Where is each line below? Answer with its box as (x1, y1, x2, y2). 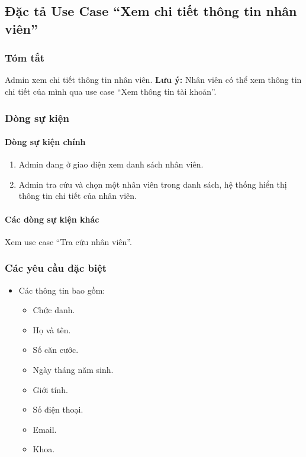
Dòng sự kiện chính (5, 136, 86, 148)
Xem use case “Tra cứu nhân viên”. (5, 235, 132, 247)
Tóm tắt (5, 50, 45, 65)
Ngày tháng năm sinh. (33, 363, 114, 375)
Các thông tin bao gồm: (18, 284, 105, 296)
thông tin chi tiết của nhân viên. (18, 189, 137, 202)
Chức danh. (33, 304, 75, 316)
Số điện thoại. (33, 403, 83, 416)
